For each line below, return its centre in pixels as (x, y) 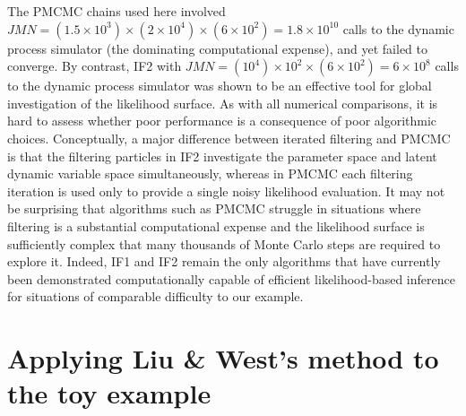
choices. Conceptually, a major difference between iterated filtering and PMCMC (229, 138)
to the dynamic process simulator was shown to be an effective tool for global (220, 86)
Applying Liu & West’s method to (223, 358)
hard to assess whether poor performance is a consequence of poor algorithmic (222, 121)
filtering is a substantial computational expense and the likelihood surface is (216, 225)
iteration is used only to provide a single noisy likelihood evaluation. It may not (226, 191)
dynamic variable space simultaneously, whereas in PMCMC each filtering (210, 173)
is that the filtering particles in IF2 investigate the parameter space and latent (222, 156)
